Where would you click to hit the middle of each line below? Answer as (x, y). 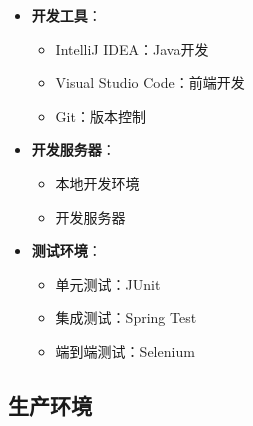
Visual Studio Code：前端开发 (150, 82)
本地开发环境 (97, 182)
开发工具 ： (66, 15)
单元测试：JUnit (108, 283)
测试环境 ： (66, 250)
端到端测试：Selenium (125, 350)
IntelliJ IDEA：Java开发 (132, 48)
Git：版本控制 (100, 115)
